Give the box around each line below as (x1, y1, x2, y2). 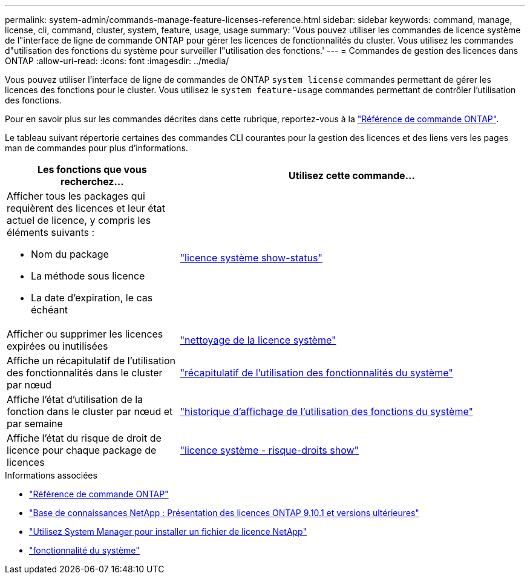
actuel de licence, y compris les (7, 214, 151, 226)
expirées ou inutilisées (7, 340, 108, 352)
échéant (31, 304, 68, 316)
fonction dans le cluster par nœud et (7, 405, 173, 417)
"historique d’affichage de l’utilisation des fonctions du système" (180, 405, 473, 417)
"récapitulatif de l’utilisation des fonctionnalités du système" (180, 367, 453, 379)
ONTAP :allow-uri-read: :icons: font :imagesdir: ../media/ (5, 56, 229, 66)
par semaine (7, 417, 63, 430)
